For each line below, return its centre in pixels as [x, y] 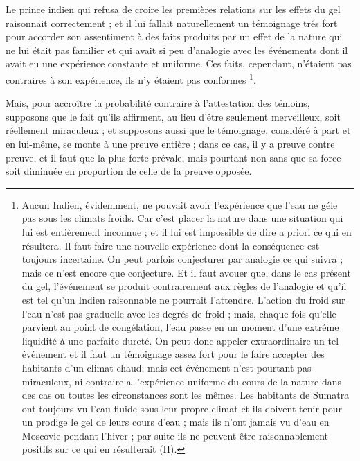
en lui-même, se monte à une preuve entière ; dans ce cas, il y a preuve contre [170, 143]
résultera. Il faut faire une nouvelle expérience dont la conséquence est [171, 245]
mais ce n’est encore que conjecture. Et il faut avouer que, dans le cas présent [186, 272]
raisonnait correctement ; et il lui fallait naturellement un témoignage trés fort [172, 23]
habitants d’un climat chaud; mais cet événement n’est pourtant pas [166, 367]
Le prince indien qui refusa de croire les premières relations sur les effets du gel [173, 9]
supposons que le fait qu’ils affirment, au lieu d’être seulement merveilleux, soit [173, 116]
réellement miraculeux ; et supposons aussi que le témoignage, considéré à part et [178, 130]
